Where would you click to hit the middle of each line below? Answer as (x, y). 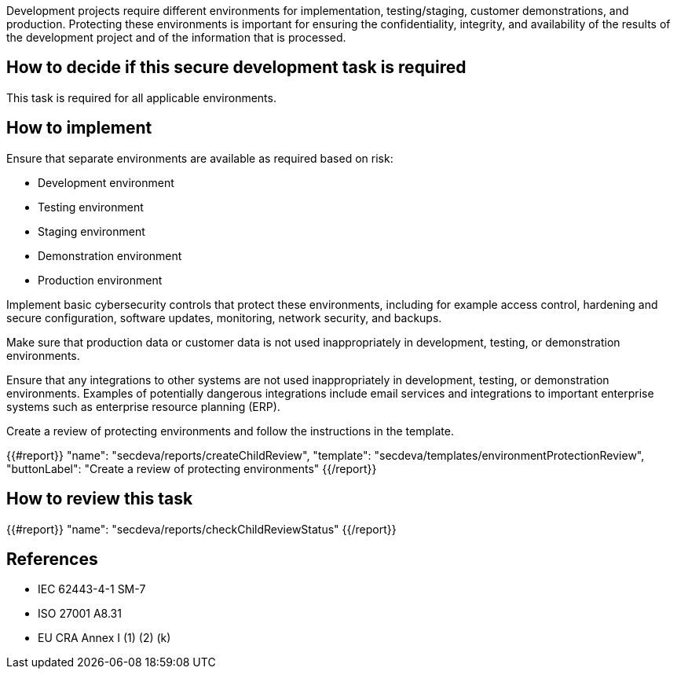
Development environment (106, 182)
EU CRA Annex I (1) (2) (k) (104, 638)
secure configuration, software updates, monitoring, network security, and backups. (224, 317)
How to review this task (100, 499)
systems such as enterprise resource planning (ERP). (143, 406)
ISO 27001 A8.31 (80, 614)
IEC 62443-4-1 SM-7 (92, 589)
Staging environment (91, 231)
